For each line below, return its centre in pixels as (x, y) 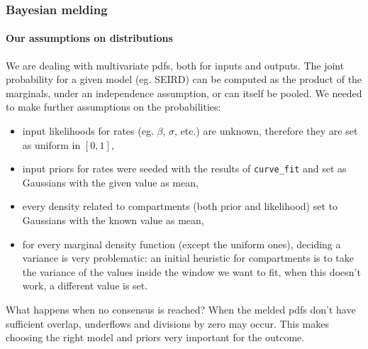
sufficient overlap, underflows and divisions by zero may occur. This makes (167, 323)
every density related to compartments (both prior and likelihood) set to (180, 206)
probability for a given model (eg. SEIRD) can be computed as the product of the (184, 79)
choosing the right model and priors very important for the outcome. (155, 337)
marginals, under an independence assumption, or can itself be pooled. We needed (184, 93)
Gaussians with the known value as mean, (113, 220)
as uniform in (51, 144)
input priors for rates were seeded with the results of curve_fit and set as (184, 168)
